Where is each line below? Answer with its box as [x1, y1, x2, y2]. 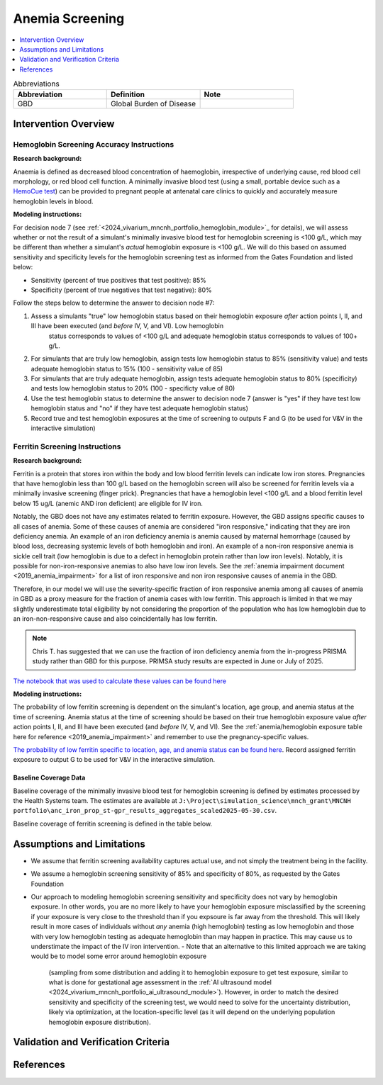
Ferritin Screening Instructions [13, 442, 121, 451]
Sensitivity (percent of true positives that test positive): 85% [30, 276, 207, 284]
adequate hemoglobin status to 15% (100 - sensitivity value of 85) [30, 364, 223, 373]
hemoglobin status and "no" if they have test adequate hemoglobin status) [30, 404, 248, 412]
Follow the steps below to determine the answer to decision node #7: [13, 298, 215, 308]
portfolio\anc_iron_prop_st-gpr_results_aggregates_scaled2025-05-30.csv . [13, 806, 277, 815]
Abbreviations [13, 79, 60, 89]
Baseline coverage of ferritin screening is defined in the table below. [13, 819, 213, 828]
